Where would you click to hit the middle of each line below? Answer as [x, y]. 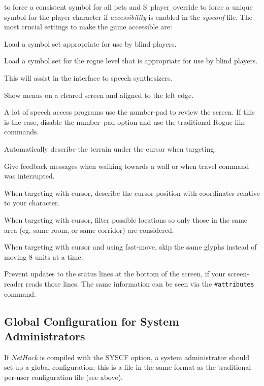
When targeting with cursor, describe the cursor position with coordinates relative [132, 192]
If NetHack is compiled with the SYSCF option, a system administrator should [127, 357]
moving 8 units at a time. [44, 256]
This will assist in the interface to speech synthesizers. [88, 78]
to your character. [32, 203]
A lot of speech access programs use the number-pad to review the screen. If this [129, 112]
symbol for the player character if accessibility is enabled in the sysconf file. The [128, 16]
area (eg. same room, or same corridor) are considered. [89, 230]
